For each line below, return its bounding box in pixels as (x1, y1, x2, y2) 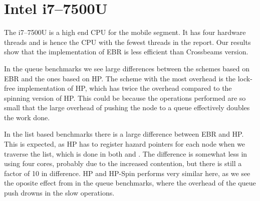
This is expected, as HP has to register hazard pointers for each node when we (4, 139, 245, 149)
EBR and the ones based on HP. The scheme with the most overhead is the (4, 73, 235, 83)
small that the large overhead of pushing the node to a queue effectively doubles (4, 102, 250, 113)
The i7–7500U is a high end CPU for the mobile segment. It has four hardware (4, 27, 246, 37)
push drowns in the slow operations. (4, 188, 115, 198)
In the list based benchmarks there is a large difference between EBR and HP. (4, 129, 244, 139)
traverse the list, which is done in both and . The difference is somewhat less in (4, 148, 247, 159)
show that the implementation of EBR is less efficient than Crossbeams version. (4, 46, 248, 57)
